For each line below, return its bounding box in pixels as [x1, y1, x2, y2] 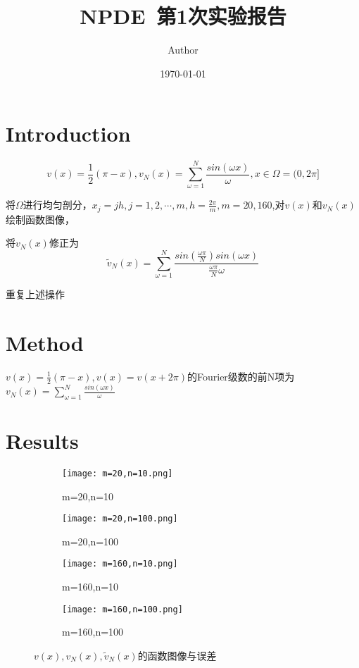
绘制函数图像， [6, 211, 75, 226]
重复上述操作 [6, 287, 65, 302]
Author [168, 42, 199, 57]
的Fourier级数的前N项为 [187, 369, 295, 383]
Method [6, 328, 84, 357]
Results [6, 426, 79, 455]
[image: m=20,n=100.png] [62, 514, 178, 524]
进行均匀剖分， [23, 197, 92, 212]
